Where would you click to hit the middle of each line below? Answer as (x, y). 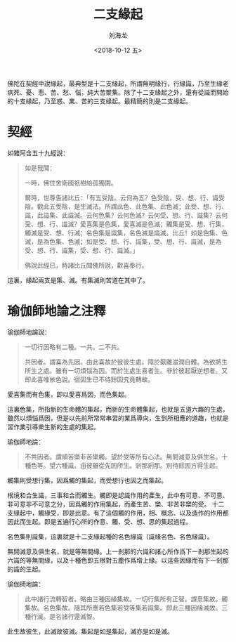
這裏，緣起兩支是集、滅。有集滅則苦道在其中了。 (78, 280)
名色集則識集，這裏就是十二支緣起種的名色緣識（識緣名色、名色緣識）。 (110, 536)
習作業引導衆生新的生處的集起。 (53, 426)
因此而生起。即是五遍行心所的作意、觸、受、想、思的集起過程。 (99, 521)
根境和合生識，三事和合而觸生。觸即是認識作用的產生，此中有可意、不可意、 (118, 495)
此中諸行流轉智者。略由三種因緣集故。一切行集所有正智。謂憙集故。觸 (126, 598)
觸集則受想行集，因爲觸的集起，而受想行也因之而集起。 (87, 480)
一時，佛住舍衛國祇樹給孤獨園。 (71, 183)
